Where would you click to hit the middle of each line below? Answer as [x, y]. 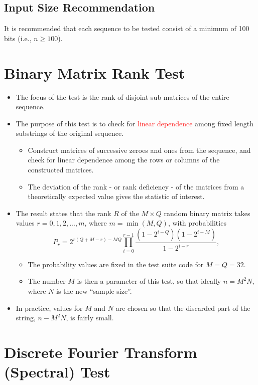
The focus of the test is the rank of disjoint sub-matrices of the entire [122, 97]
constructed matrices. [61, 170]
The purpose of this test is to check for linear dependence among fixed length [135, 123]
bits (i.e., [18, 38]
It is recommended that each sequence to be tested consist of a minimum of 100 [127, 28]
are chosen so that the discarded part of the [183, 308]
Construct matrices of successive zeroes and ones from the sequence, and [139, 150]
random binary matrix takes [207, 213]
